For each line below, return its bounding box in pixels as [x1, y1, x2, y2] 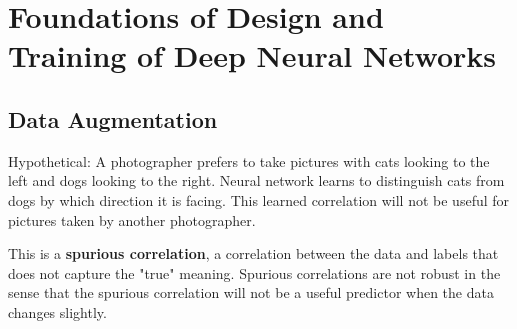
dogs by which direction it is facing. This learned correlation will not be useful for [8, 189, 510, 210]
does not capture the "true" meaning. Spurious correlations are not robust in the [8, 262, 501, 283]
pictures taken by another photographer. [8, 209, 256, 230]
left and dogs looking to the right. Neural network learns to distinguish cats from [8, 170, 505, 191]
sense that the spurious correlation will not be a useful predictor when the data [8, 282, 494, 303]
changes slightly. [8, 301, 107, 322]
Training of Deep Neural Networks [8, 35, 497, 76]
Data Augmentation [8, 103, 218, 134]
